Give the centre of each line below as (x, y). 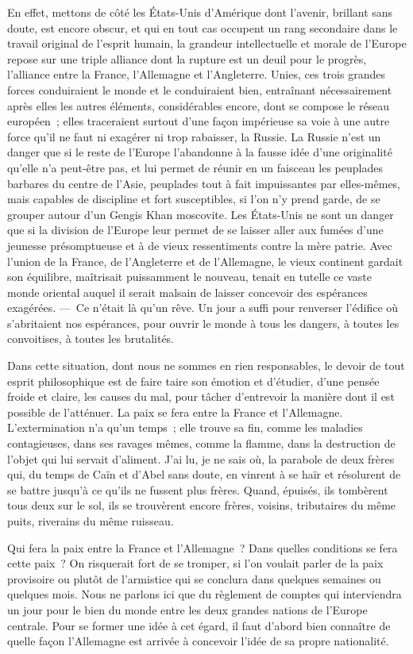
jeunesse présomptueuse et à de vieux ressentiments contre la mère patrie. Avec (200, 245)
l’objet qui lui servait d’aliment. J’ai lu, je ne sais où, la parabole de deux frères (201, 458)
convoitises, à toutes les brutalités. (91, 339)
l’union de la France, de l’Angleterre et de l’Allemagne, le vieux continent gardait (205, 261)
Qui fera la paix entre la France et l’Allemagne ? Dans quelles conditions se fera (203, 547)
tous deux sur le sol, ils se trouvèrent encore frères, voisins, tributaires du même (202, 505)
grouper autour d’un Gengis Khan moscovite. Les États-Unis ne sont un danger (201, 214)
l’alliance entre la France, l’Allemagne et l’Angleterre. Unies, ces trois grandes (196, 74)
